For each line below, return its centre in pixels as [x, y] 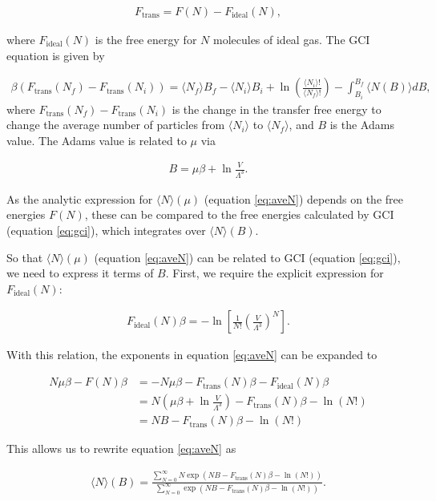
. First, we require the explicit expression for [275, 273]
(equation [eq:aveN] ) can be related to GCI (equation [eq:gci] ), [247, 257]
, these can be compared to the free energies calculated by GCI [239, 214]
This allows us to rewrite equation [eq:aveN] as [121, 448]
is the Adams [362, 125]
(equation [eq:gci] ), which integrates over [106, 230]
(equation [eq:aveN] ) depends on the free [303, 198]
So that [25, 257]
